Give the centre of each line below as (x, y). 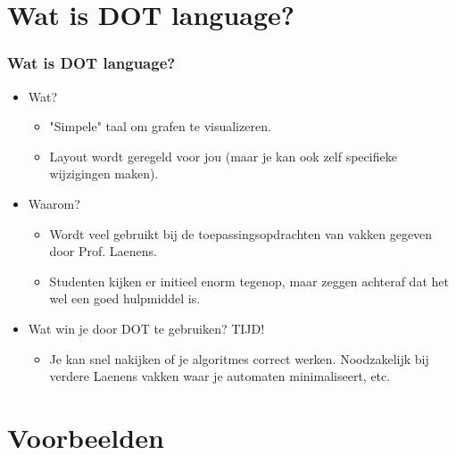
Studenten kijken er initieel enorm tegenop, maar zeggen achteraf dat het (249, 281)
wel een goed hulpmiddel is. (125, 298)
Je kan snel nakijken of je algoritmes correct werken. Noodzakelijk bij (239, 358)
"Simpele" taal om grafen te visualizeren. (160, 126)
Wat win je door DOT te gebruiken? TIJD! (146, 328)
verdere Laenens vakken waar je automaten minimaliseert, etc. (220, 376)
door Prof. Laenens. (103, 251)
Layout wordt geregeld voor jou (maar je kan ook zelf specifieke (223, 156)
